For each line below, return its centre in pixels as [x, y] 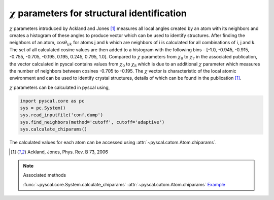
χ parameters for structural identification [98, 13]
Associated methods [44, 175]
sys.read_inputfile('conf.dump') [62, 115]
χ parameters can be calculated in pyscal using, [60, 87]
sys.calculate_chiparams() [54, 129]
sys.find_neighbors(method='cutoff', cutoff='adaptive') [92, 122]
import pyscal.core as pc [52, 101]
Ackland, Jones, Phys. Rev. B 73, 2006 [68, 152]
